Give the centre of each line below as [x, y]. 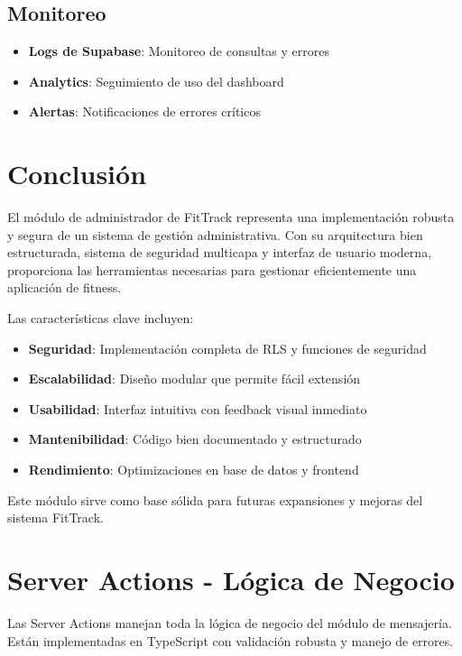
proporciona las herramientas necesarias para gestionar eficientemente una [212, 269]
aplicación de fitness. [65, 287]
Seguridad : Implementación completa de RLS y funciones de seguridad [227, 348]
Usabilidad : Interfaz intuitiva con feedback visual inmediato [198, 408]
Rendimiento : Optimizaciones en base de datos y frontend [194, 470]
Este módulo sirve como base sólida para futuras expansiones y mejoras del [215, 499]
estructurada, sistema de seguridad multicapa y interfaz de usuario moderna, [220, 252]
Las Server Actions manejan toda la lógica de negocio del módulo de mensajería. [230, 622]
